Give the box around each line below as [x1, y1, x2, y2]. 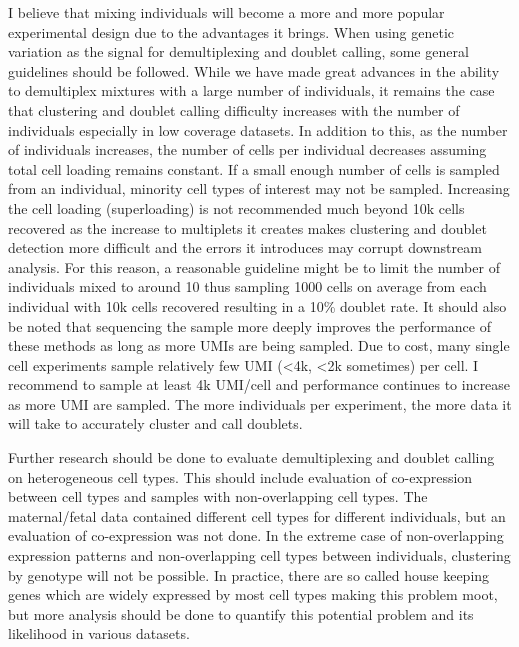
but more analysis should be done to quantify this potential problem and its [8, 603, 474, 624]
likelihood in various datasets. [8, 623, 190, 644]
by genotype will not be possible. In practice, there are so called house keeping [8, 564, 490, 585]
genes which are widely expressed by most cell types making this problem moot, [8, 584, 498, 605]
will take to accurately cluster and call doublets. [8, 413, 303, 434]
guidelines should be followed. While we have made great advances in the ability [8, 60, 500, 81]
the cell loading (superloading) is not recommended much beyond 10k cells [8, 197, 465, 218]
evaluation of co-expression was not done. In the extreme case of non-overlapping [8, 525, 504, 546]
